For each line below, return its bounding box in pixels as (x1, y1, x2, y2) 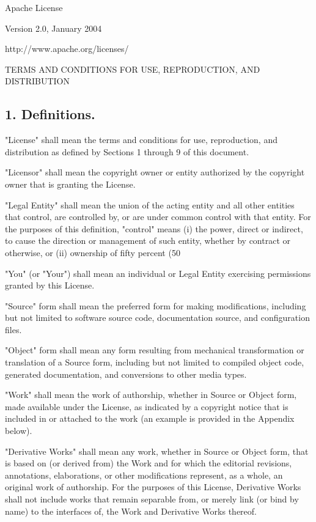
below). (5, 424, 32, 437)
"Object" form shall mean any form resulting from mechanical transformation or (5, 344, 304, 356)
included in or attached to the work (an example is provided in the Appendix (5, 412, 295, 425)
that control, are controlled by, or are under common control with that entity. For (5, 210, 311, 223)
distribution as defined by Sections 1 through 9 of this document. (5, 145, 249, 158)
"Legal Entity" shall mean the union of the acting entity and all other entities (5, 198, 295, 211)
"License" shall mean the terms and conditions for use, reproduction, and (5, 133, 277, 146)
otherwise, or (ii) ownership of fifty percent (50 (5, 246, 180, 259)
